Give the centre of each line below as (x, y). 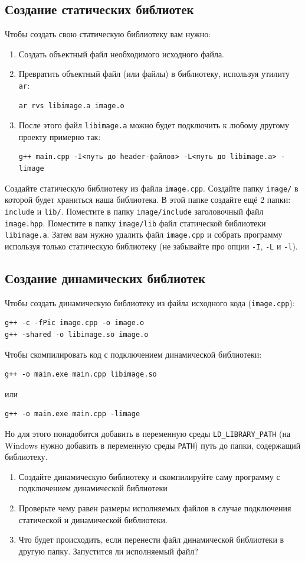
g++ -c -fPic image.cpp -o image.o (75, 323)
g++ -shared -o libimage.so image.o (77, 335)
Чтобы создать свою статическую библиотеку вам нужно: (108, 34)
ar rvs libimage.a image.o (71, 106)
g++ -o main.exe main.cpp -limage (73, 414)
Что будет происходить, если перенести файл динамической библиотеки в (151, 539)
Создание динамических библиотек (105, 278)
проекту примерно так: (60, 136)
